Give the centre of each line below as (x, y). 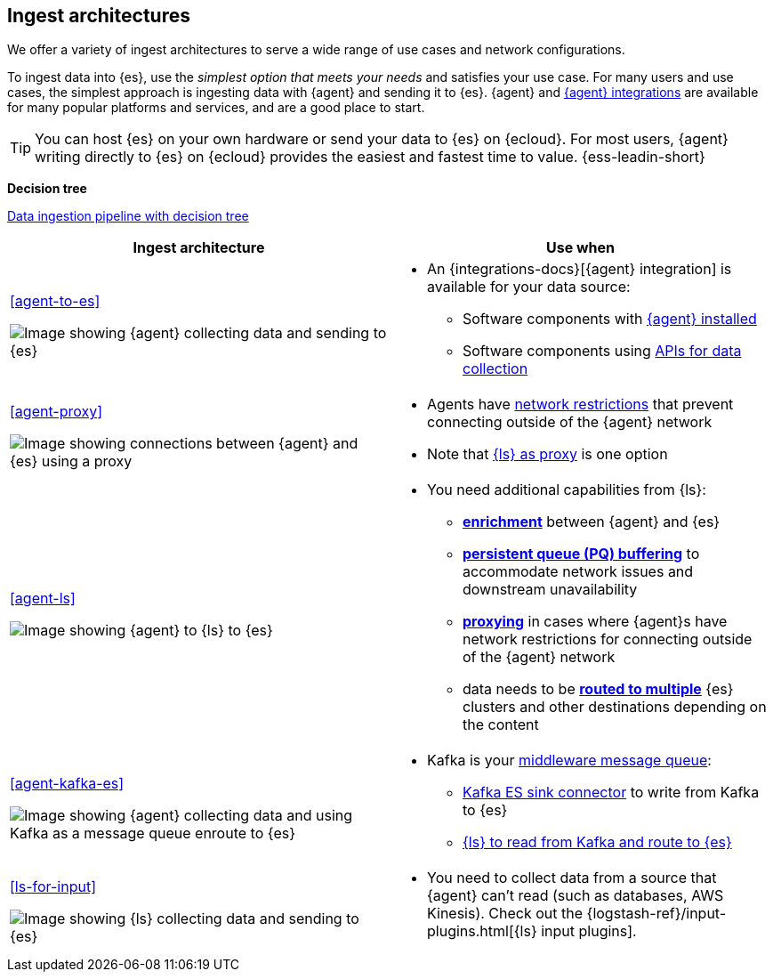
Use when (580, 248)
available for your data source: (529, 287)
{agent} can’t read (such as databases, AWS (576, 896)
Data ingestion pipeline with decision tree (128, 216)
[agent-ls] (43, 599)
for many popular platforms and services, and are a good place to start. (216, 108)
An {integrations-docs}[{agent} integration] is (580, 269)
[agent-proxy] (56, 412)
